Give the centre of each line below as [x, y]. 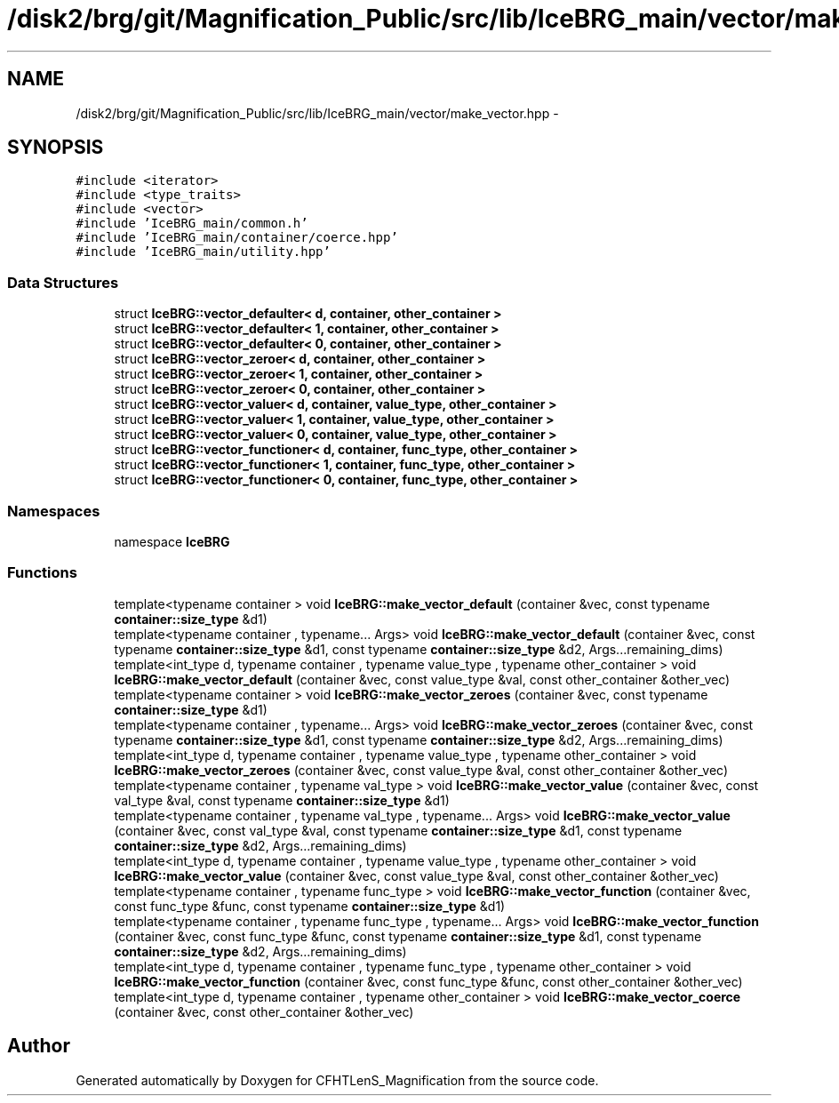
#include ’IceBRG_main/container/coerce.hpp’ [237, 238]
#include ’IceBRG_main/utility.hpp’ [203, 252]
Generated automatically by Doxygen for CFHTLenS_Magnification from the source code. [337, 1080]
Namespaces [54, 511]
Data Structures [63, 282]
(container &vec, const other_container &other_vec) [264, 1011]
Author [39, 1046]
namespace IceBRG [172, 541]
